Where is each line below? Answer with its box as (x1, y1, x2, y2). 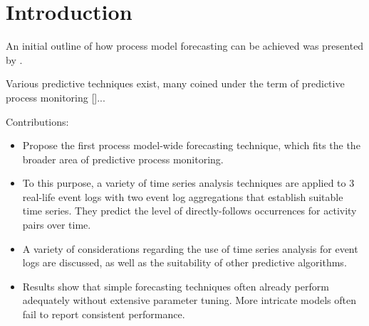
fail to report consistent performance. (22, 307, 185, 322)
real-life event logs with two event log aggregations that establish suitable (22, 189, 343, 204)
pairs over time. (22, 217, 91, 232)
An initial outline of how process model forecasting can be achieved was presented (6, 38, 364, 53)
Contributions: (6, 114, 69, 129)
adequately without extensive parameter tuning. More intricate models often (22, 293, 356, 308)
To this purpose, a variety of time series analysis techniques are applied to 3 (22, 175, 355, 190)
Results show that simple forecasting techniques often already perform (22, 278, 329, 293)
